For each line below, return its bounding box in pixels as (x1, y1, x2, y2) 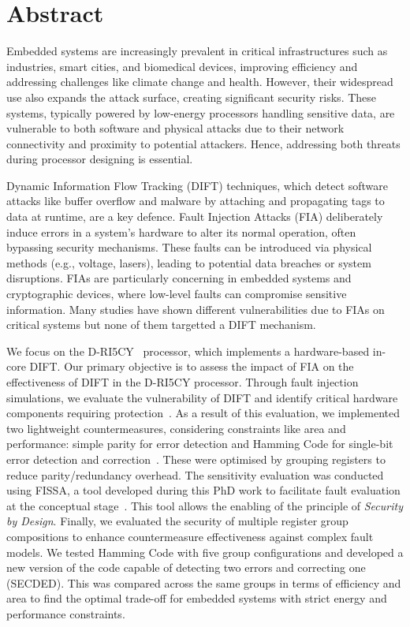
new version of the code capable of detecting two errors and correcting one (6, 559, 366, 576)
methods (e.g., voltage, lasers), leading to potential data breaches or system (6, 254, 371, 271)
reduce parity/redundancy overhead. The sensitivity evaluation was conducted (6, 466, 384, 483)
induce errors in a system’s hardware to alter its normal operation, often (6, 223, 356, 240)
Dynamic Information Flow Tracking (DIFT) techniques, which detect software (6, 177, 389, 193)
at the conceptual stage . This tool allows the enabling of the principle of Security (6, 497, 403, 513)
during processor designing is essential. (6, 151, 193, 167)
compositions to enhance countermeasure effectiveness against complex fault (6, 528, 374, 544)
